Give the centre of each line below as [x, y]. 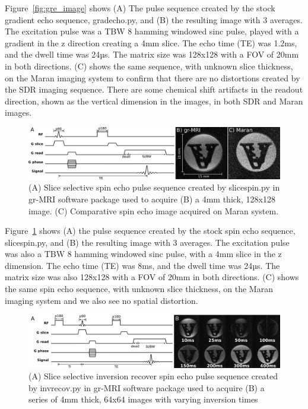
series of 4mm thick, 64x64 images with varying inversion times [143, 399]
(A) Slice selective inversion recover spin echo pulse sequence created [153, 376]
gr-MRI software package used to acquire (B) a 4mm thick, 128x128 [152, 199]
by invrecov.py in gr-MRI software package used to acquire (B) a [147, 387]
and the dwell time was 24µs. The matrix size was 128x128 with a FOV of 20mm [152, 54]
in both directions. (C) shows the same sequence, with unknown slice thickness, [149, 66]
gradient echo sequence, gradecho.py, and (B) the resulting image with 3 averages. [154, 19]
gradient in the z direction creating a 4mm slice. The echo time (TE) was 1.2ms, [151, 42]
